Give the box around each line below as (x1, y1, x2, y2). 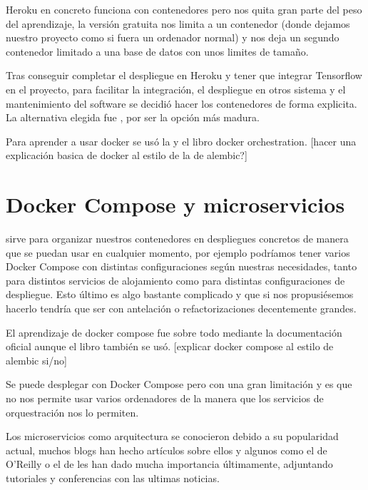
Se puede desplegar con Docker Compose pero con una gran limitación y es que (6, 377, 352, 392)
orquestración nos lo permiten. (6, 404, 139, 419)
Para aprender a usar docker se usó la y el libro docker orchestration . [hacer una (6, 133, 357, 148)
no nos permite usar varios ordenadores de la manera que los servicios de (6, 391, 324, 405)
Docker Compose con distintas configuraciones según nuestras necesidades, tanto (6, 259, 357, 274)
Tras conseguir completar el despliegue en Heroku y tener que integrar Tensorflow (6, 68, 362, 83)
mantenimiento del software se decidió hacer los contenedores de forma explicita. (6, 96, 357, 111)
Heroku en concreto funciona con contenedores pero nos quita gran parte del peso (6, 2, 362, 16)
